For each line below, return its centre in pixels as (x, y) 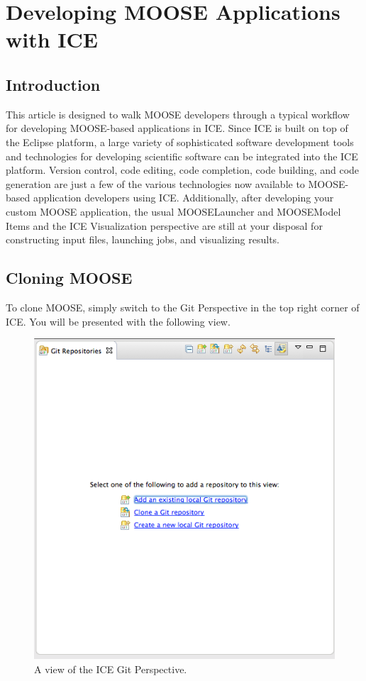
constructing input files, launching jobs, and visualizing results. (143, 239)
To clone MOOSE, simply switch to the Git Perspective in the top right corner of (183, 307)
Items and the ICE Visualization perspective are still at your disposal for (164, 225)
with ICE (52, 39)
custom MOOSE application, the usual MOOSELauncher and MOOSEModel (173, 211)
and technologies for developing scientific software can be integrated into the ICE (182, 156)
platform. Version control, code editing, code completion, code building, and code (183, 170)
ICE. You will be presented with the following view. (118, 321)
